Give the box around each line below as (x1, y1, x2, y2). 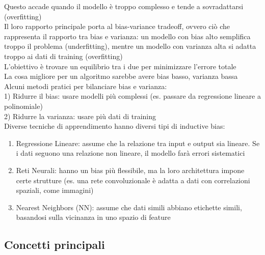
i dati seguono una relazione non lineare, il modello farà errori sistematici (16, 148, 245, 158)
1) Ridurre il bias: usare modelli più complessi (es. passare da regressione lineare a (4, 91, 261, 101)
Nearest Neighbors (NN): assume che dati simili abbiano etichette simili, (16, 202, 242, 212)
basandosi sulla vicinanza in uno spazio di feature (16, 212, 171, 222)
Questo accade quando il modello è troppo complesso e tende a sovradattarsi (4, 1, 244, 11)
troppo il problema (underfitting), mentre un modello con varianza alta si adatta (4, 41, 256, 51)
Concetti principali (4, 237, 105, 252)
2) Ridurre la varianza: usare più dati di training (4, 110, 156, 121)
